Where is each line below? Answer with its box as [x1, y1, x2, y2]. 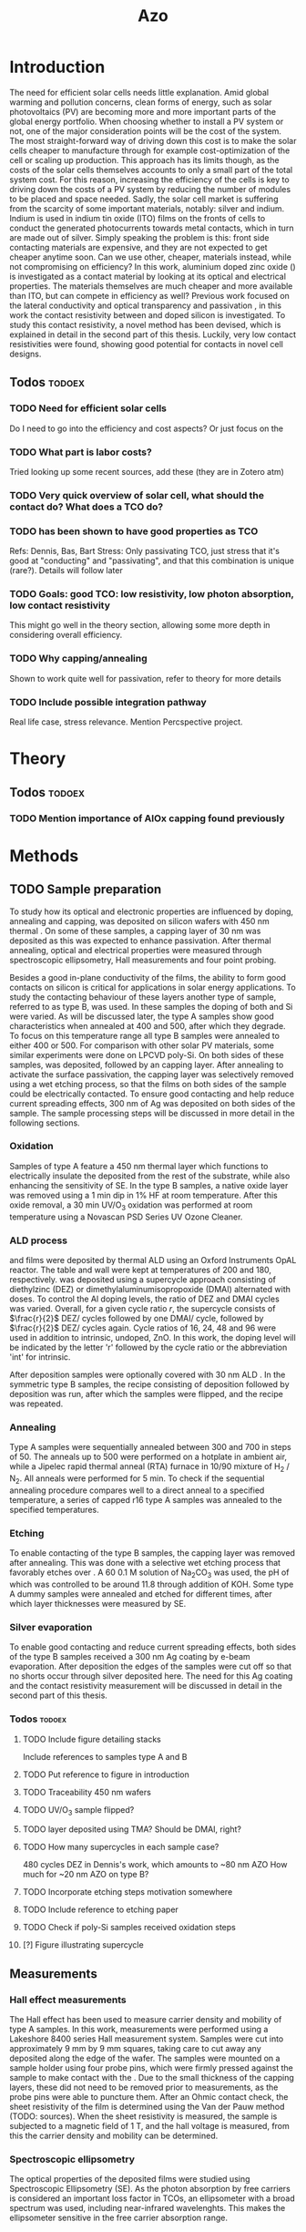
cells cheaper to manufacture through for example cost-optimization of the [9, 145, 291, 156]
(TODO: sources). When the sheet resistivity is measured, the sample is [9, 2111, 278, 2122]
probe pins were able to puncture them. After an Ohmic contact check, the [9, 2091, 289, 2102]
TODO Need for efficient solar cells [9, 402, 167, 415]
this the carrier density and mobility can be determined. [9, 2130, 219, 2141]
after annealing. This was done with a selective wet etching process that [9, 1558, 280, 1569]
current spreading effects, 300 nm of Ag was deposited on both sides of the [9, 1097, 296, 1108]
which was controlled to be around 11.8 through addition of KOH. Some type [9, 1579, 294, 1589]
